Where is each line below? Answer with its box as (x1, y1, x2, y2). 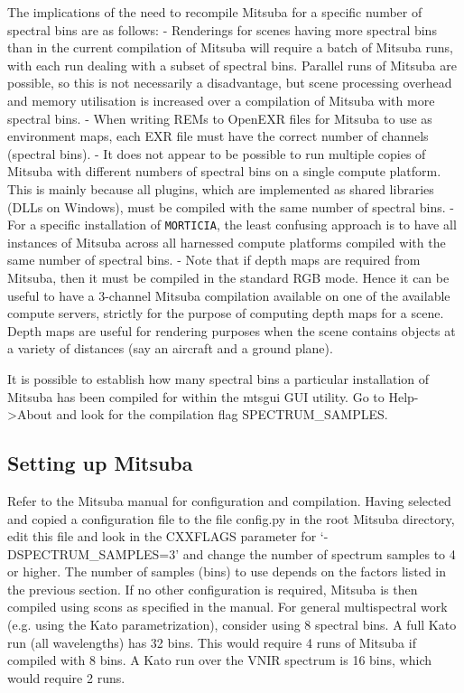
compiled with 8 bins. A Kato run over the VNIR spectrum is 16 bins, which (7, 651, 432, 670)
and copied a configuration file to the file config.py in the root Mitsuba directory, (7, 509, 455, 528)
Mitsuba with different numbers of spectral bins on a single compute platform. (7, 162, 441, 181)
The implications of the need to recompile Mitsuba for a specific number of (7, 3, 422, 21)
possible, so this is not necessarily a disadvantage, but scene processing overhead (7, 73, 452, 92)
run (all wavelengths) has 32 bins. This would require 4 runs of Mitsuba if (7, 632, 416, 651)
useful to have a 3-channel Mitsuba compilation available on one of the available (7, 286, 450, 304)
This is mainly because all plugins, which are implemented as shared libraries (7, 179, 434, 198)
